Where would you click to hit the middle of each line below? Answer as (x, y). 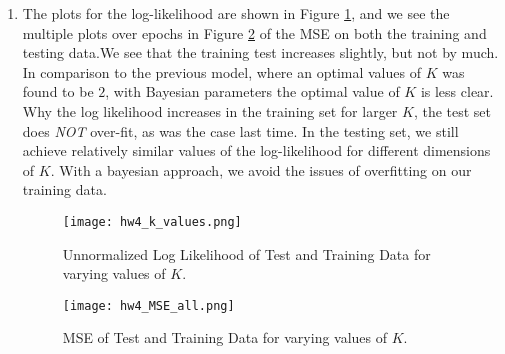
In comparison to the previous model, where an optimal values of (221, 71)
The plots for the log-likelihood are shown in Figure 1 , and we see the (236, 13)
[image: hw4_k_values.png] (152, 221)
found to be (58, 91)
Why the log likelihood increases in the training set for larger (210, 110)
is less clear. (457, 91)
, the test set (452, 110)
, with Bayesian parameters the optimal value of (252, 91)
